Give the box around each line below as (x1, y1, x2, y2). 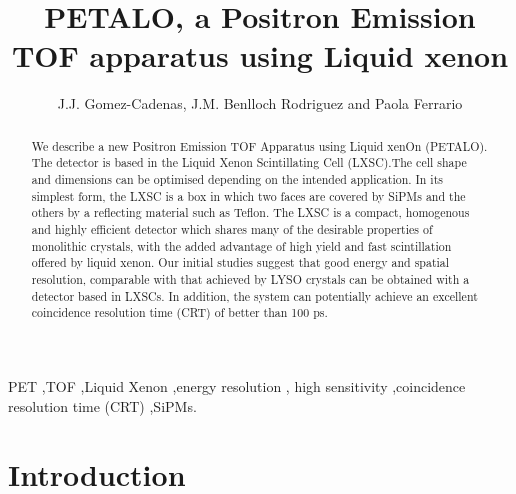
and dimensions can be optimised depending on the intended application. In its (31, 171, 443, 188)
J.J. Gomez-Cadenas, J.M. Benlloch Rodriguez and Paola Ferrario (57, 93, 463, 114)
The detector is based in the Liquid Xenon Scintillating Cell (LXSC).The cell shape (31, 154, 467, 171)
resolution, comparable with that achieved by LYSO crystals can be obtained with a (31, 270, 470, 287)
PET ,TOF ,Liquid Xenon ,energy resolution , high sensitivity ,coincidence (8, 375, 466, 396)
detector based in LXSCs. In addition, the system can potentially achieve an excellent (31, 287, 478, 304)
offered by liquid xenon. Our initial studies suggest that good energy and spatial (31, 254, 450, 271)
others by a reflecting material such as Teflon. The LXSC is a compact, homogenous (31, 204, 470, 221)
